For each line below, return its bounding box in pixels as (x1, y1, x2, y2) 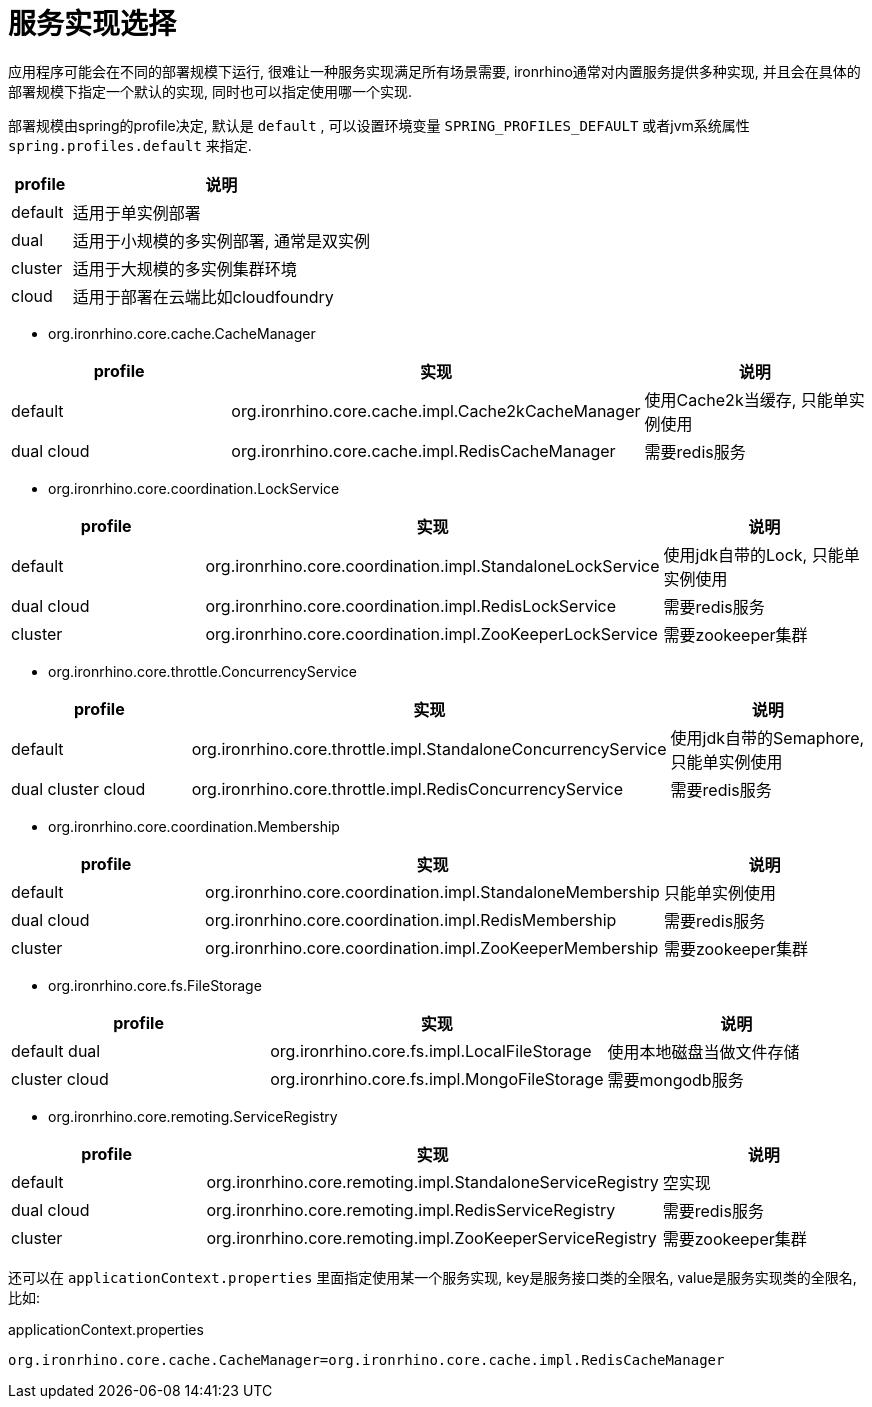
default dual (11, 1040, 101, 1061)
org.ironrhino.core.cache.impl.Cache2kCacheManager (231, 400, 641, 421)
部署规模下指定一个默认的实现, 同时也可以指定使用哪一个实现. (8, 82, 413, 100)
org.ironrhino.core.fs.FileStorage (48, 976, 262, 994)
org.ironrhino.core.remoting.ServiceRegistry (48, 1107, 338, 1125)
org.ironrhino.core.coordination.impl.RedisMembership (205, 909, 617, 930)
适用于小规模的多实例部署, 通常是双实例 (72, 230, 370, 251)
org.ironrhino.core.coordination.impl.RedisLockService (205, 595, 617, 616)
